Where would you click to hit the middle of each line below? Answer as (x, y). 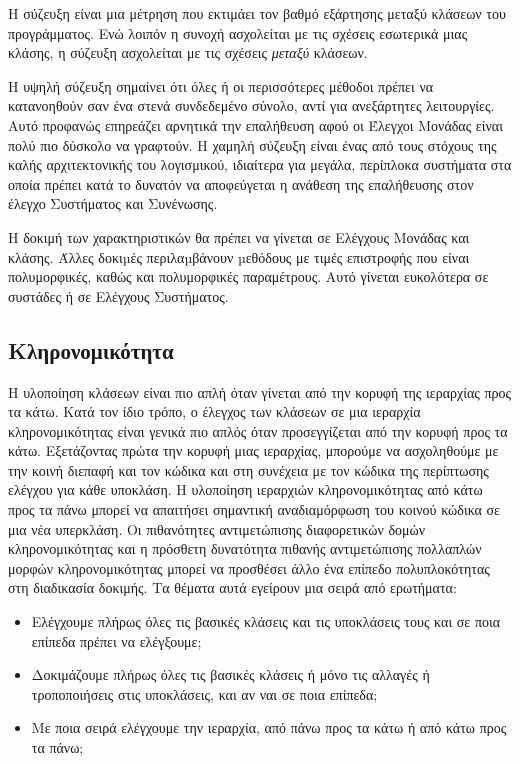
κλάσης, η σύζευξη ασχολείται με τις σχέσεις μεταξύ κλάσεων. (188, 52)
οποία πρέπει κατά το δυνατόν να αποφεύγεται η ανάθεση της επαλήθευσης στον (241, 183)
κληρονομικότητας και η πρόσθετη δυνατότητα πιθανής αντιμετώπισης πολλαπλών (245, 548)
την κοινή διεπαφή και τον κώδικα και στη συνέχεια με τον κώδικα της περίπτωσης (248, 469)
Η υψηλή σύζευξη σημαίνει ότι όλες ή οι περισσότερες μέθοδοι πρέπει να (221, 85)
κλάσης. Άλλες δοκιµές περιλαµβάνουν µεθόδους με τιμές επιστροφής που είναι (239, 256)
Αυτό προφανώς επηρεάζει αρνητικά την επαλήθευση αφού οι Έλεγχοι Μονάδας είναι (255, 124)
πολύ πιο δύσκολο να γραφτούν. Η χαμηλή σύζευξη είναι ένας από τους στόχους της (252, 144)
